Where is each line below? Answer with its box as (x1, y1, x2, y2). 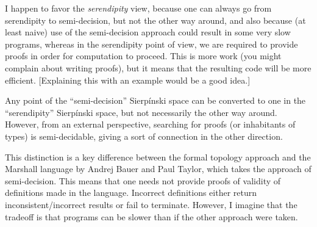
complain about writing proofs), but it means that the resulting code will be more (5, 61, 312, 74)
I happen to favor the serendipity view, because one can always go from (5, 2, 272, 14)
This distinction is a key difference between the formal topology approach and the (5, 150, 311, 163)
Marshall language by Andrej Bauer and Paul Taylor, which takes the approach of (5, 162, 312, 175)
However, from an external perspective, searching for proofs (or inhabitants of (5, 118, 296, 131)
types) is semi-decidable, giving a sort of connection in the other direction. (5, 129, 283, 142)
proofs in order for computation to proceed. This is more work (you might (5, 49, 282, 62)
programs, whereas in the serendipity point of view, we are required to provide (5, 37, 298, 50)
